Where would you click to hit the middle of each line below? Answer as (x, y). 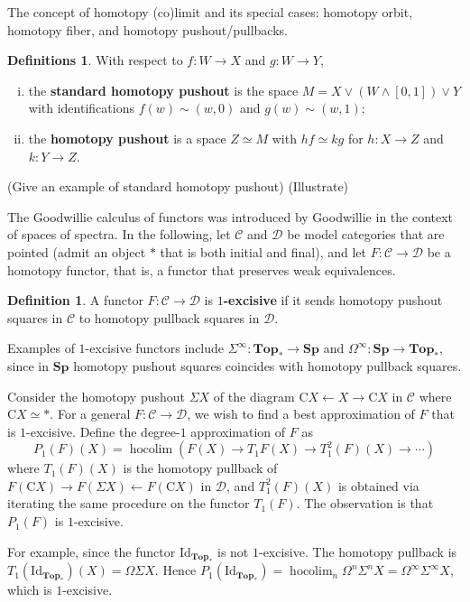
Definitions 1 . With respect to (95, 60)
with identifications (81, 108)
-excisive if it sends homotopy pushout (333, 300)
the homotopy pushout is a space (127, 138)
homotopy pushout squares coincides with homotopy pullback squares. (267, 365)
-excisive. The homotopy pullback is (358, 551)
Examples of (41, 348)
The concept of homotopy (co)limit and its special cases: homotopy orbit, (210, 12)
